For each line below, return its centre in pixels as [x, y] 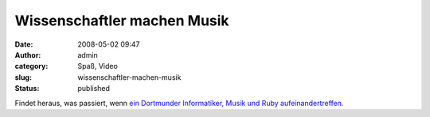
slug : [23, 77]
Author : [28, 55]
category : [31, 66]
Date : [24, 44]
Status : [27, 89]
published [94, 89]
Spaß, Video [98, 66]
